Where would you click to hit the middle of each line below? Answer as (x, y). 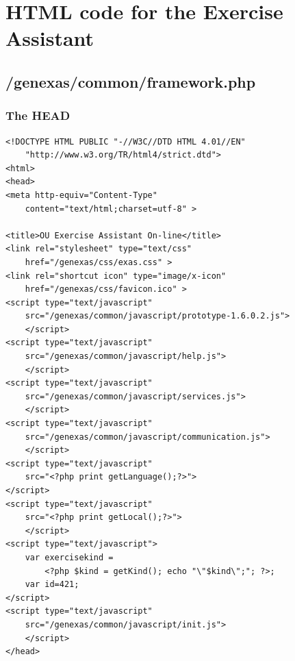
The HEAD (38, 115)
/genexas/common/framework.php (131, 81)
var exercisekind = (69, 557)
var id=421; (52, 585)
